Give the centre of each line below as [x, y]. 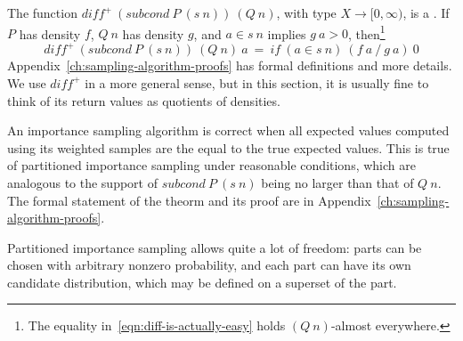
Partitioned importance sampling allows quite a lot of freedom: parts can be [215, 247]
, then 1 [366, 32]
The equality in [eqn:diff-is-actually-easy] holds [157, 325]
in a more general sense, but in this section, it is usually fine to [257, 82]
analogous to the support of [82, 182]
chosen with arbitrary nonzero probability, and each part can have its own [209, 265]
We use [27, 82]
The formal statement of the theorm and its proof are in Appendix [189, 200]
